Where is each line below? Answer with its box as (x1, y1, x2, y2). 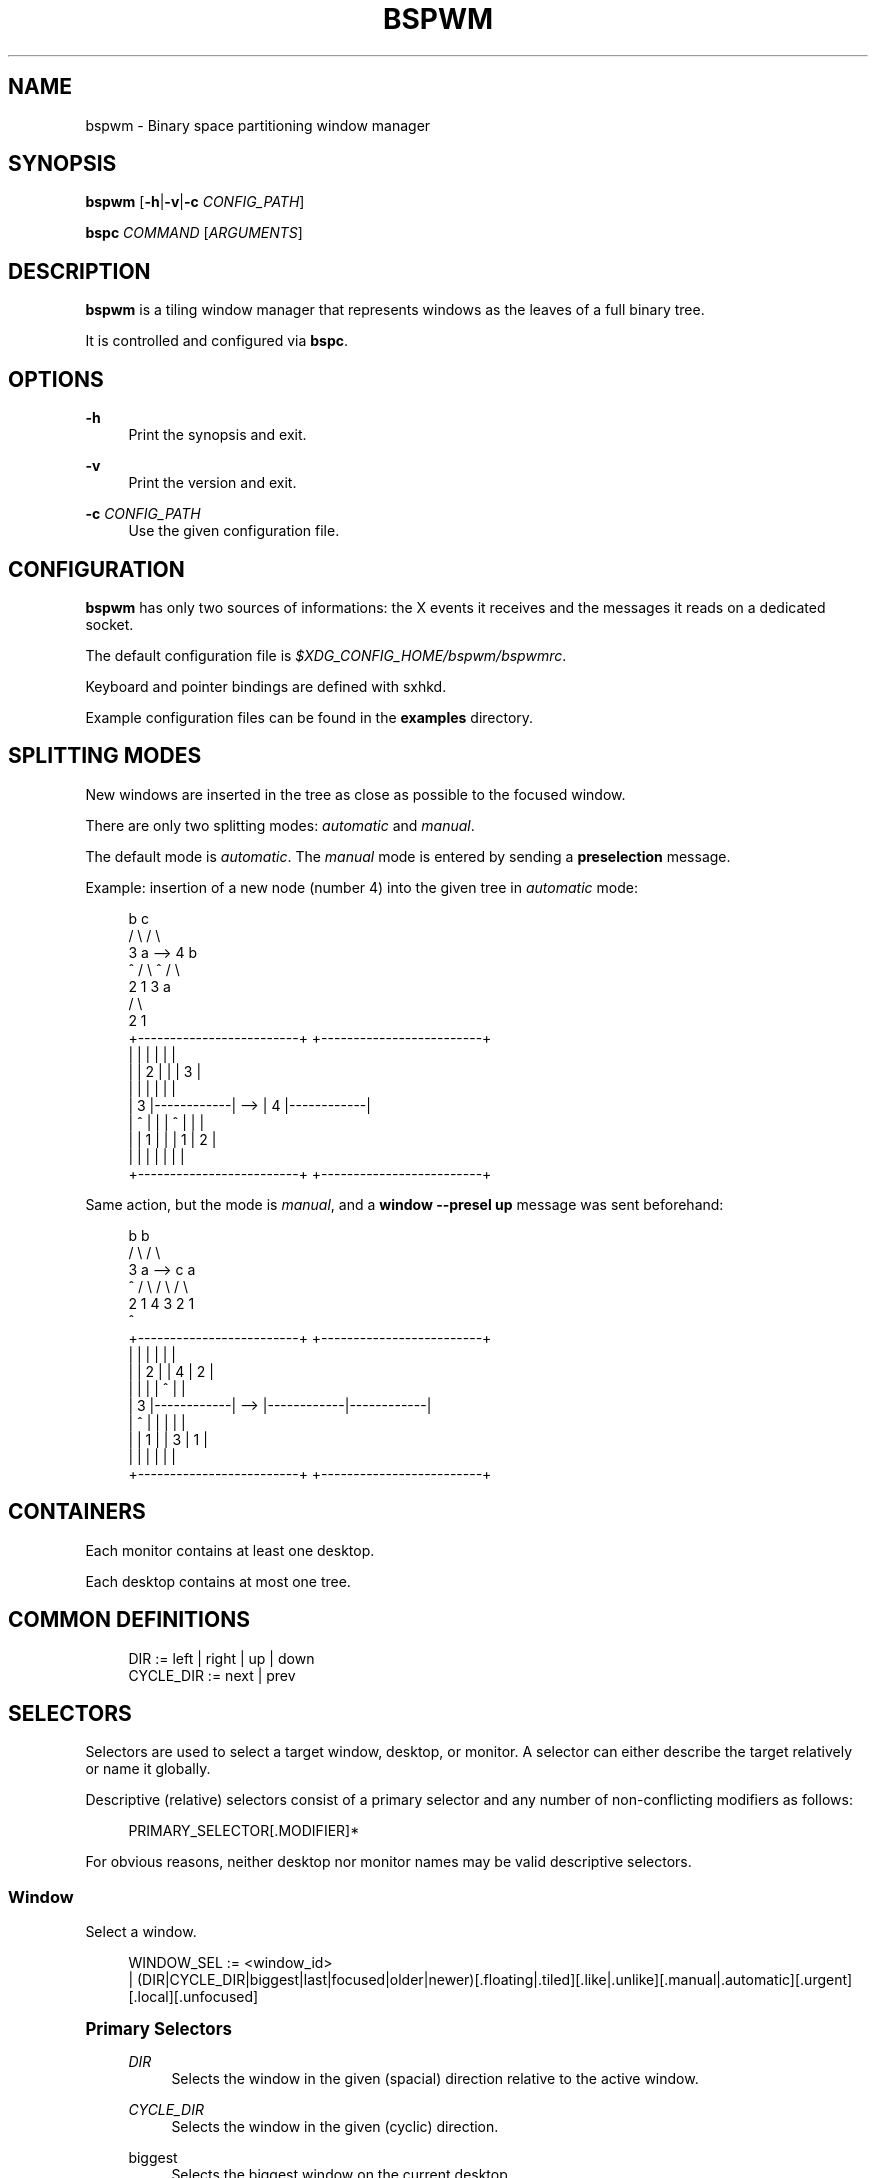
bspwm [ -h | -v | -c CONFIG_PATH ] (85, 193, 305, 211)
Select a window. (85, 1923, 197, 1941)
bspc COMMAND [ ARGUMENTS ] (85, 224, 303, 242)
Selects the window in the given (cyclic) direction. (171, 2118, 499, 2136)
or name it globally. (85, 1760, 211, 1778)
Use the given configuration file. (128, 522, 340, 540)
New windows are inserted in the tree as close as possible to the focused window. (85, 785, 626, 803)
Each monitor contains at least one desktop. (85, 1541, 375, 1559)
